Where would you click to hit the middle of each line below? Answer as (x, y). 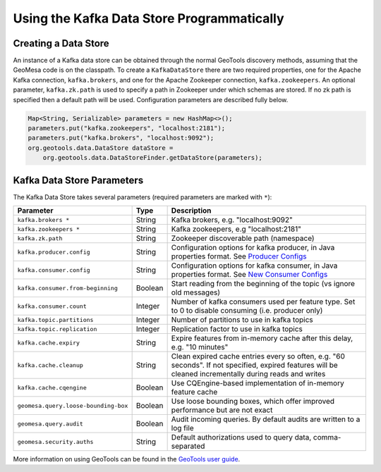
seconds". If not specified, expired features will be (254, 365)
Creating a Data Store (61, 43)
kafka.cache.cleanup (50, 365)
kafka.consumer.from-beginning (67, 288)
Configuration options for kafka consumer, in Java (254, 266)
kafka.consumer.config (54, 270)
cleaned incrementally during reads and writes (248, 374)
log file (182, 428)
